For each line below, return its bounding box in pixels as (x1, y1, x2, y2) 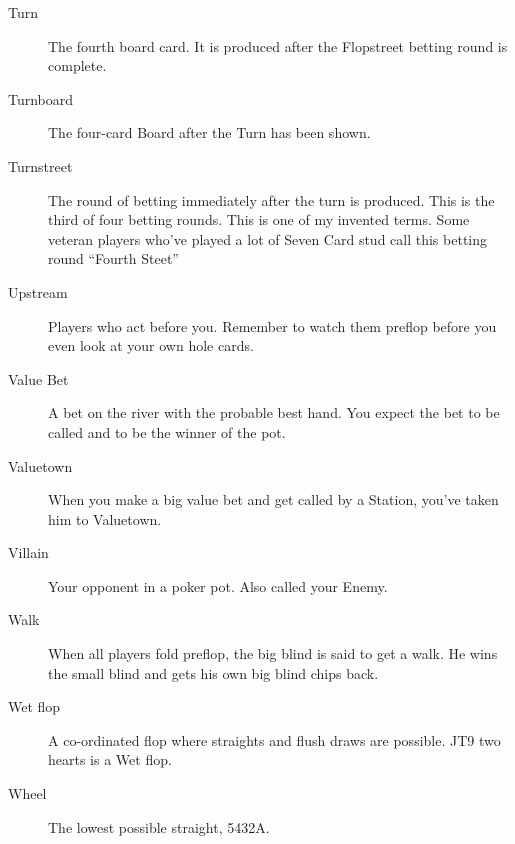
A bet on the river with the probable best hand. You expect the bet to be (48, 402, 500, 423)
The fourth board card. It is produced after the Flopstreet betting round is (48, 35, 508, 56)
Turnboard (8, 88, 74, 109)
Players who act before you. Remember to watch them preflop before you (48, 315, 497, 336)
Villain (8, 542, 49, 563)
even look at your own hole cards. (48, 335, 254, 356)
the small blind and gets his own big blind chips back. (48, 662, 379, 683)
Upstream (8, 281, 68, 302)
